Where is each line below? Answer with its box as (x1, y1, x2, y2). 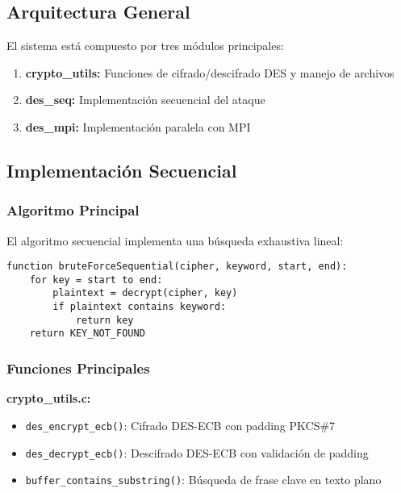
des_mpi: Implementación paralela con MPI (25, 118, 251, 135)
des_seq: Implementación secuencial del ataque (25, 91, 265, 108)
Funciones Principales (6, 358, 150, 378)
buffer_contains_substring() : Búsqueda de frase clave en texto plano (25, 471, 382, 488)
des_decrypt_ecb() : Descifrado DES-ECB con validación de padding (25, 444, 369, 461)
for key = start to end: (29, 274, 163, 286)
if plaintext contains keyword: (52, 301, 227, 313)
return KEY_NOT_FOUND (29, 328, 145, 340)
